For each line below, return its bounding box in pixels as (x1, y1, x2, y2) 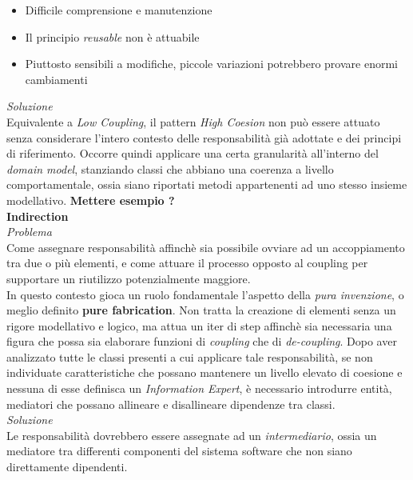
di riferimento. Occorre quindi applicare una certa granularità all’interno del (6, 145, 379, 162)
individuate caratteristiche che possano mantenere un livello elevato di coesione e (6, 364, 403, 381)
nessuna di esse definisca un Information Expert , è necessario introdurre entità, (6, 380, 392, 397)
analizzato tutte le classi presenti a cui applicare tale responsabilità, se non (6, 348, 373, 365)
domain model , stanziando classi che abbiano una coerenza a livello (6, 160, 334, 177)
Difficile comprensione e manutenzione (25, 2, 212, 18)
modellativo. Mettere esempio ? (6, 191, 175, 208)
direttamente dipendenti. (6, 458, 128, 475)
